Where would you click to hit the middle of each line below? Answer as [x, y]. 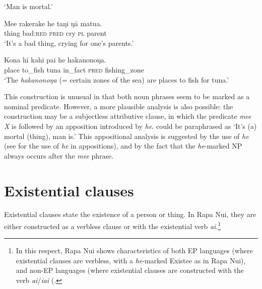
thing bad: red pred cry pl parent [55, 33]
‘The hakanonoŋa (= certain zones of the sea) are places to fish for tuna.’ [117, 79]
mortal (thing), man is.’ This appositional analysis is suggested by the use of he [126, 136]
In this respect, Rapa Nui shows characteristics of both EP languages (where [134, 250]
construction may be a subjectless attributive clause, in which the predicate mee [128, 116]
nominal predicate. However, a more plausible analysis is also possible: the [119, 106]
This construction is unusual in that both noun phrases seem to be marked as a [127, 96]
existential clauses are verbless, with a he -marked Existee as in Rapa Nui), [131, 260]
